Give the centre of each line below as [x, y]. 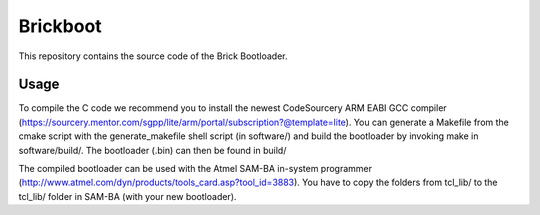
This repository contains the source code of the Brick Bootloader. [153, 56]
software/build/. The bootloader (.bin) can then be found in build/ [152, 150]
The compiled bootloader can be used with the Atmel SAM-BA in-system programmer [195, 169]
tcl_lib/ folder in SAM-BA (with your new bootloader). [127, 196]
